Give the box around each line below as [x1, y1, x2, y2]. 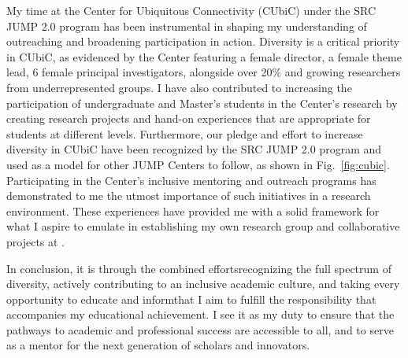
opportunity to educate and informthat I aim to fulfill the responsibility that [6, 290, 376, 307]
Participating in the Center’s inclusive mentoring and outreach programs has [6, 172, 376, 188]
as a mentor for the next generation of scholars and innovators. [6, 337, 310, 353]
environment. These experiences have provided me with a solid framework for [6, 202, 380, 219]
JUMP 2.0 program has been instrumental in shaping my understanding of [6, 17, 367, 34]
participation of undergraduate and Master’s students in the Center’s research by [6, 94, 398, 111]
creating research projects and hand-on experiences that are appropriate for [6, 110, 371, 127]
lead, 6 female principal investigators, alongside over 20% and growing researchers [6, 64, 401, 80]
